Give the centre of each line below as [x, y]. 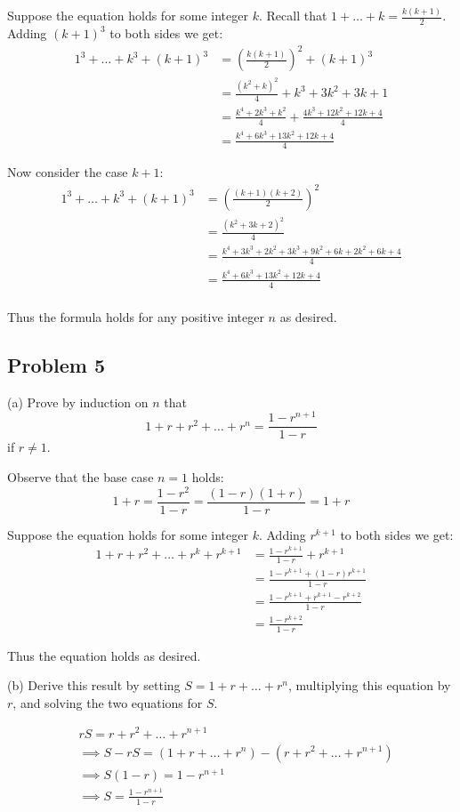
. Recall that [293, 16]
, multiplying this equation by [369, 685]
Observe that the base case [81, 476]
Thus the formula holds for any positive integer [136, 316]
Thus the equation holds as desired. [104, 655]
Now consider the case [68, 172]
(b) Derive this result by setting [94, 685]
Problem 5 [56, 364]
